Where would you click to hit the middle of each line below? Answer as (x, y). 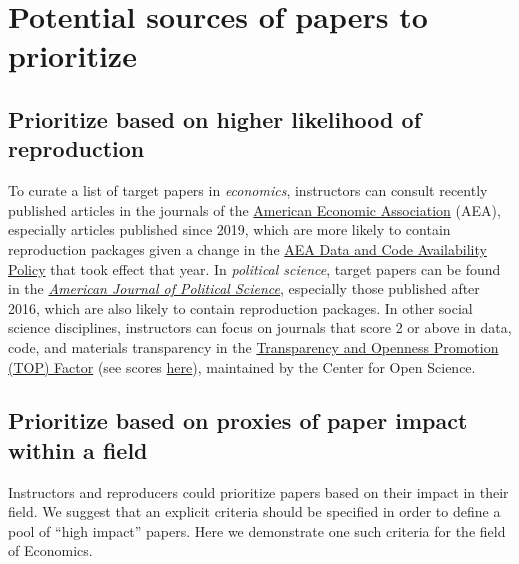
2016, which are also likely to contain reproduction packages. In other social (240, 307)
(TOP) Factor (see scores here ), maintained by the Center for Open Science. (242, 366)
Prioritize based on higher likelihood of (215, 118)
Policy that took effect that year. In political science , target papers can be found (254, 268)
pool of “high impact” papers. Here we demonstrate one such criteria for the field (257, 530)
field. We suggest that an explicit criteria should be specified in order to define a (254, 511)
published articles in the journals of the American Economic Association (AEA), (254, 209)
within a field (78, 449)
